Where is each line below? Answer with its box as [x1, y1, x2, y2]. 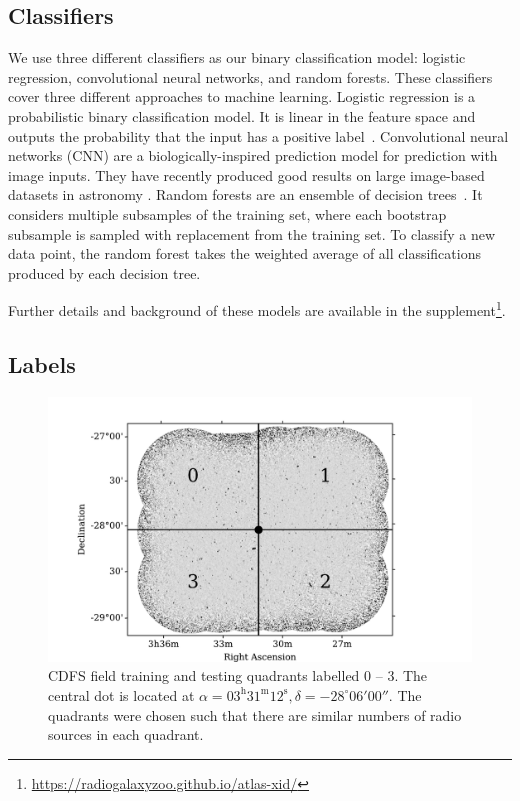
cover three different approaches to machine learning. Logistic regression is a [8, 86, 476, 107]
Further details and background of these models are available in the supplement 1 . [8, 297, 506, 320]
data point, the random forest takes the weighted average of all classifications [8, 243, 481, 264]
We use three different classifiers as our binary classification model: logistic [8, 47, 466, 68]
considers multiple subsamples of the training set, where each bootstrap [8, 203, 447, 224]
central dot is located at [48, 684, 195, 705]
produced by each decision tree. [8, 262, 201, 283]
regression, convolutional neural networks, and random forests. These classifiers [8, 66, 493, 87]
